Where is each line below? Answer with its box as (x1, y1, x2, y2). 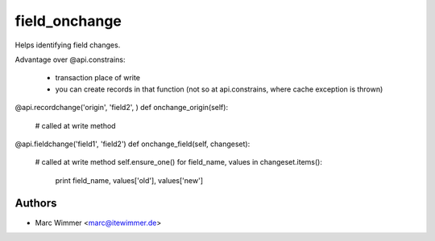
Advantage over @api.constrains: (14, 55, 126, 64)
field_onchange (14, 12, 122, 30)
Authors (14, 197, 57, 210)
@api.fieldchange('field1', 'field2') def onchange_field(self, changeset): (14, 139, 251, 149)
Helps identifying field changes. (14, 40, 121, 50)
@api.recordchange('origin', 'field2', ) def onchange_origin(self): (14, 103, 229, 112)
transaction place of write (55, 73, 141, 83)
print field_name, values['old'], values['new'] (55, 175, 203, 185)
